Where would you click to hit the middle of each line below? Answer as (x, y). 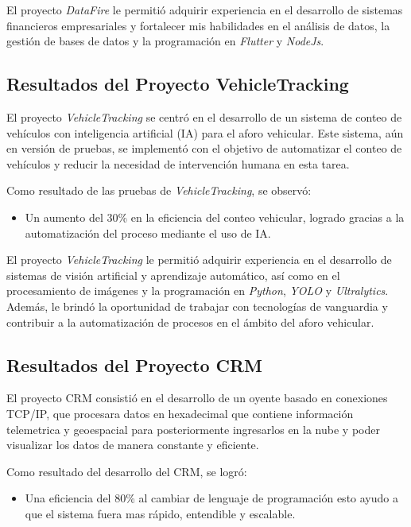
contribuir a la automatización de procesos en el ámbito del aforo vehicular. (190, 322)
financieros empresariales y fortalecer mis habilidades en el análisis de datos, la (198, 25)
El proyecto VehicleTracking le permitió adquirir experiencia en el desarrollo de (199, 260)
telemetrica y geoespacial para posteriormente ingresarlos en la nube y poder (193, 429)
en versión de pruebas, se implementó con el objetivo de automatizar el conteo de (204, 148)
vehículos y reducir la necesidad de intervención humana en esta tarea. (178, 163)
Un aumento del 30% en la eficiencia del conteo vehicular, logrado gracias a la (215, 217)
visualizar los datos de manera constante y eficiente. (133, 445)
